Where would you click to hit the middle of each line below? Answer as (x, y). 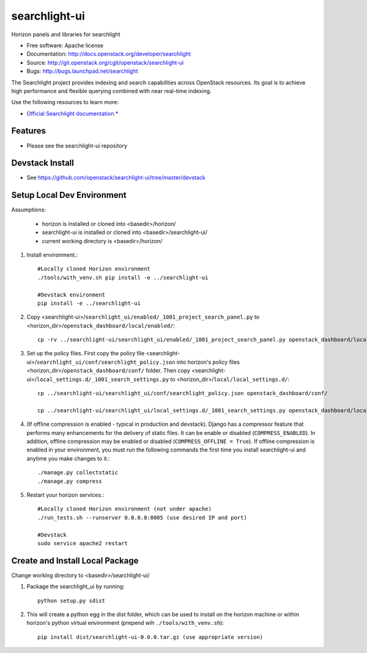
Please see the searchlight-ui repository (77, 145)
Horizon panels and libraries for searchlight (66, 34)
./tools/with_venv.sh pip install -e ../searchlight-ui (123, 277)
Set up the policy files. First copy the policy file (86, 353)
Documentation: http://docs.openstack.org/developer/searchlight (109, 54)
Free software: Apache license (65, 45)
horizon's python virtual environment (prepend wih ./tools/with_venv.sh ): (125, 623)
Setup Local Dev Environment (69, 195)
